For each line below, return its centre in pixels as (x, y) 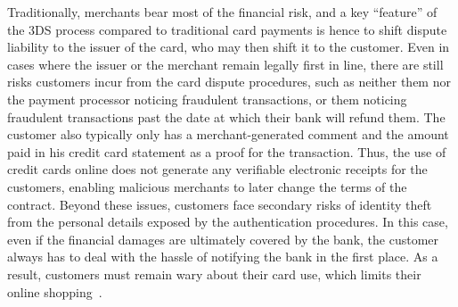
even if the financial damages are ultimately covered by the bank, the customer (223, 239)
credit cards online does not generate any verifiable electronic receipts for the (217, 169)
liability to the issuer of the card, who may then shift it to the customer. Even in (229, 47)
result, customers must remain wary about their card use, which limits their (214, 274)
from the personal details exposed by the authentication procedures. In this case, (228, 222)
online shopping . (55, 291)
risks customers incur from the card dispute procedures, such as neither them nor (229, 82)
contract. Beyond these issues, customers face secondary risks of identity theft (220, 204)
